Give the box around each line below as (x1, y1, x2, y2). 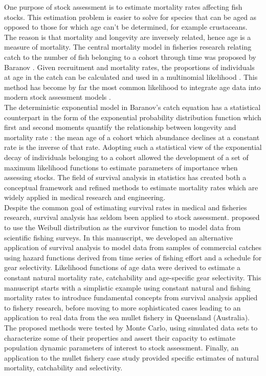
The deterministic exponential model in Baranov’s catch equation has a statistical (4, 101, 261, 112)
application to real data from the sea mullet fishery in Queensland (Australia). (4, 312, 250, 323)
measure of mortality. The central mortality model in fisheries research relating (4, 41, 252, 52)
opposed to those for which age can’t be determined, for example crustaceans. (4, 21, 248, 32)
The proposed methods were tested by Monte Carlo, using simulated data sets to (4, 322, 258, 333)
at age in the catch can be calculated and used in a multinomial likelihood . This (4, 72, 258, 82)
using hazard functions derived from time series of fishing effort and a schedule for (4, 252, 262, 262)
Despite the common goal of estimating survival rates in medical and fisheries (4, 202, 247, 212)
